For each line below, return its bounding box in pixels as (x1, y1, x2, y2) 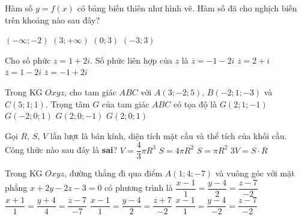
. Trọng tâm (45, 97, 90, 110)
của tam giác (101, 97, 149, 110)
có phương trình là (104, 181, 173, 194)
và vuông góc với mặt (215, 167, 295, 179)
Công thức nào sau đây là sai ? (5, 143, 118, 156)
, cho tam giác (64, 85, 116, 98)
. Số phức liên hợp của (90, 53, 173, 66)
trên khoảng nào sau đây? (5, 13, 100, 26)
